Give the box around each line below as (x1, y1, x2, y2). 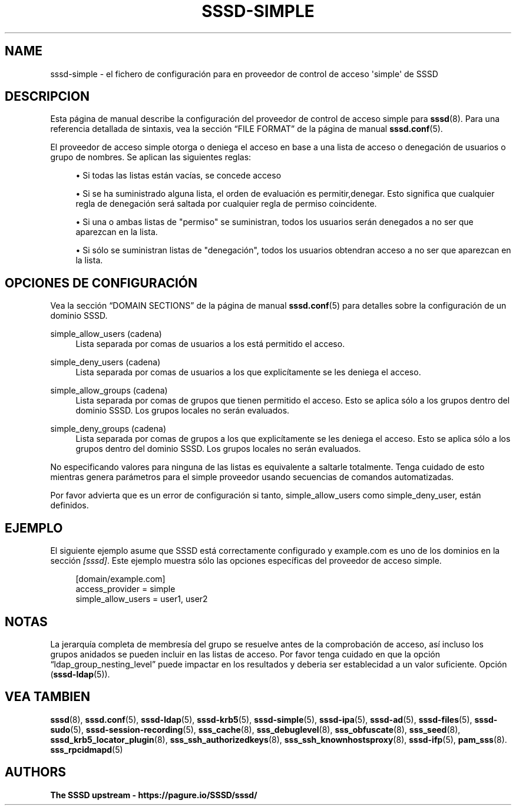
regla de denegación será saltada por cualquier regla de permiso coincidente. (75, 199, 377, 209)
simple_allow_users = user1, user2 (75, 594, 208, 604)
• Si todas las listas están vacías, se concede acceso (75, 170, 282, 181)
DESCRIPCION (5, 89, 90, 104)
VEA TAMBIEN (5, 689, 91, 705)
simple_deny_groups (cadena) (50, 424, 167, 434)
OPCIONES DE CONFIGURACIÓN (5, 275, 198, 290)
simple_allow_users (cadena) (50, 329, 162, 339)
